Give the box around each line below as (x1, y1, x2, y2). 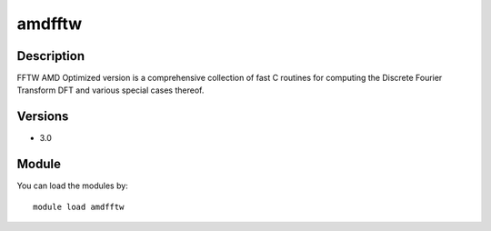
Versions (16, 109, 69, 125)
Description (16, 48, 85, 64)
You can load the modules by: (16, 180, 129, 191)
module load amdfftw (33, 201, 125, 212)
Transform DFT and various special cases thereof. (16, 85, 205, 95)
